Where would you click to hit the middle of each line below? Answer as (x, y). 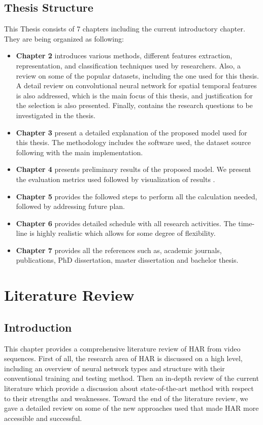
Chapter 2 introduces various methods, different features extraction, (124, 56)
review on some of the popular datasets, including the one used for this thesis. (138, 75)
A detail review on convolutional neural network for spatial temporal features (136, 85)
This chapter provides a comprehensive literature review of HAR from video (122, 348)
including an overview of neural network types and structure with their (114, 368)
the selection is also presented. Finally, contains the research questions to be (134, 105)
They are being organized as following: (64, 38)
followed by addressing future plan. (70, 206)
